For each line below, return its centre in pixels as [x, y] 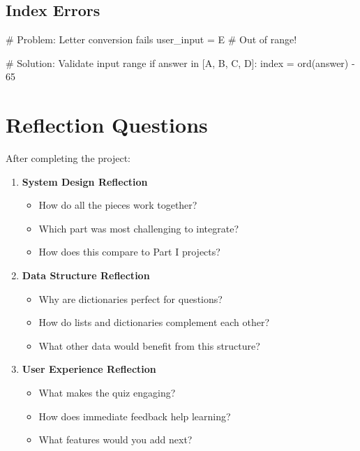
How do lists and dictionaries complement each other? [154, 322]
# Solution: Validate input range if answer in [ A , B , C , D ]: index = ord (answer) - [180, 62]
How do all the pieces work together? [118, 205]
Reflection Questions [107, 125]
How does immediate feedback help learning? [135, 416]
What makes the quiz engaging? [107, 393]
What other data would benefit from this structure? [149, 345]
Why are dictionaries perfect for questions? [130, 298]
